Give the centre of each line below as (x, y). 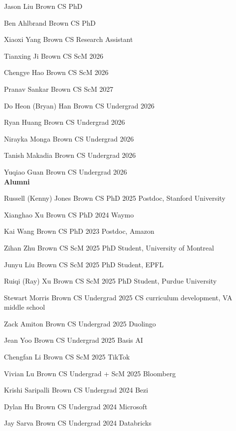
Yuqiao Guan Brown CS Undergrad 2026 (66, 171)
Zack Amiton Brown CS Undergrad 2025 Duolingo (80, 323)
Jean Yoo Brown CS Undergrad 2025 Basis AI (74, 340)
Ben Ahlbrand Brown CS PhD (50, 22)
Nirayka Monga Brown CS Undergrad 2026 (69, 138)
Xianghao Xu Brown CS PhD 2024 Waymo (69, 214)
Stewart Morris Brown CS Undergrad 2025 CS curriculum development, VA (118, 297)
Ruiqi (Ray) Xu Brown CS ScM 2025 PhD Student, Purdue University (110, 281)
